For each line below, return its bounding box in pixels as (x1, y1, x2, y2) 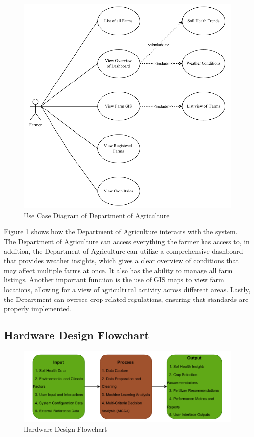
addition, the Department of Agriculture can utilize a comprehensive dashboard (4, 246, 243, 256)
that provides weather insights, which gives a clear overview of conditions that (4, 255, 239, 266)
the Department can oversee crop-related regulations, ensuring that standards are (4, 294, 249, 304)
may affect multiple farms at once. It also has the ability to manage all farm (4, 265, 233, 275)
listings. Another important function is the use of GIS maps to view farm (4, 274, 224, 285)
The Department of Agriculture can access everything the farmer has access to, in (4, 236, 250, 246)
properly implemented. (4, 303, 72, 314)
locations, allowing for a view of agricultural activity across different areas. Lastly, (4, 284, 251, 295)
